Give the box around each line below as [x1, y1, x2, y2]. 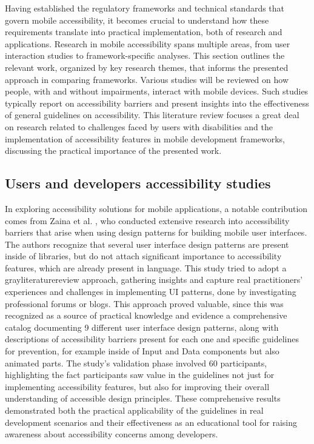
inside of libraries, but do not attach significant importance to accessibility [5, 250, 282, 262]
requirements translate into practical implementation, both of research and [5, 25, 282, 38]
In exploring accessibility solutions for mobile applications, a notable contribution [5, 202, 308, 214]
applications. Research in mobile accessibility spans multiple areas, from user [5, 37, 290, 50]
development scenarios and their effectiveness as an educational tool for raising [5, 416, 298, 428]
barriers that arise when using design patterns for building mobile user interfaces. [5, 226, 307, 239]
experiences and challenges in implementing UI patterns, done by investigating [5, 285, 296, 298]
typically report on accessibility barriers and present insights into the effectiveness [5, 96, 309, 109]
